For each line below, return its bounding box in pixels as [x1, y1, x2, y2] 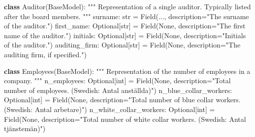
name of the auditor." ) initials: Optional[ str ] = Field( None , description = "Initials [4, 30, 246, 40]
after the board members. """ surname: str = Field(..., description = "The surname [4, 11, 249, 21]
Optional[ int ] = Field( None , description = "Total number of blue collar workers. [4, 94, 241, 105]
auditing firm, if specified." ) [4, 49, 87, 59]
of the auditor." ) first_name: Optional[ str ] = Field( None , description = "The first [4, 21, 246, 31]
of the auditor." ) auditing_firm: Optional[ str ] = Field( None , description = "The [4, 40, 241, 50]
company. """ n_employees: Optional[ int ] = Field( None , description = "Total [4, 75, 231, 86]
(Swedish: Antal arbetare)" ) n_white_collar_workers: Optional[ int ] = [4, 104, 215, 114]
